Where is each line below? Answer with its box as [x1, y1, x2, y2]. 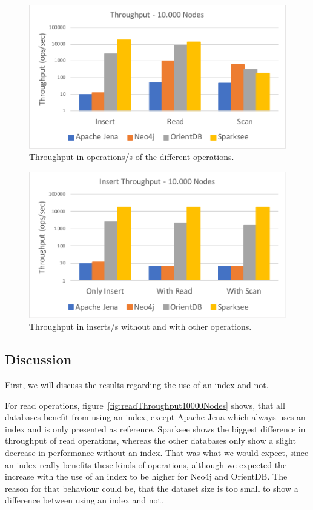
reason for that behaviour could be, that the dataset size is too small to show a [5, 481, 298, 494]
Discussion [5, 350, 72, 369]
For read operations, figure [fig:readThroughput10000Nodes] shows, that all [5, 398, 285, 411]
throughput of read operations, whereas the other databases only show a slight [5, 434, 296, 447]
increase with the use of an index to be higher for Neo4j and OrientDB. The [5, 470, 288, 483]
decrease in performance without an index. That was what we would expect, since [5, 446, 309, 459]
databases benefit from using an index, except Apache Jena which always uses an [5, 411, 306, 423]
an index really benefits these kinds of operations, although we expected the [5, 458, 287, 471]
